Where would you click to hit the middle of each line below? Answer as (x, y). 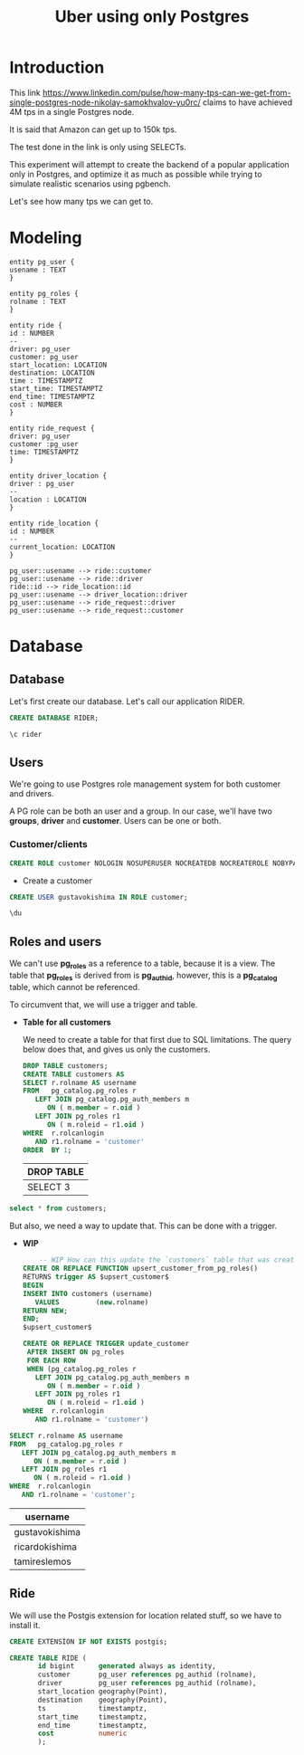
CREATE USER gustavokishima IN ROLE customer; (99, 897)
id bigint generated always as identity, (127, 1666)
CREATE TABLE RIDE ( (48, 1658)
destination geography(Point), (103, 1700)
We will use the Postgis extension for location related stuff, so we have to (146, 1615)
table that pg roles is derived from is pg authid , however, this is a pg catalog (143, 976)
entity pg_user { (42, 262)
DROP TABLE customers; (65, 1065)
